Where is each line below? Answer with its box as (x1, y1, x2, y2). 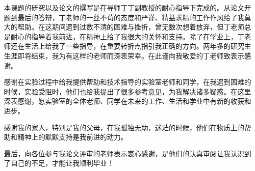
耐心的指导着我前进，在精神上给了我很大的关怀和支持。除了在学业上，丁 (10, 31, 244, 41)
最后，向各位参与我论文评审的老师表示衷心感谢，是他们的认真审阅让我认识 (4, 148, 244, 158)
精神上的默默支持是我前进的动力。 (17, 132, 127, 142)
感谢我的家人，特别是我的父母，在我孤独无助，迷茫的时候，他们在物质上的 (4, 122, 244, 132)
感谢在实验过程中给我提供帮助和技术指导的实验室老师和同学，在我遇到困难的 (4, 77, 251, 87)
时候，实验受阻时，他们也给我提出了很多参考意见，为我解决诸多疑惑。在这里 (4, 86, 251, 96)
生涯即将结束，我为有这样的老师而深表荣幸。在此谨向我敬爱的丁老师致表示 (4, 50, 244, 60)
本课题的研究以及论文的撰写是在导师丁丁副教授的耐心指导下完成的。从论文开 (4, 2, 251, 12)
